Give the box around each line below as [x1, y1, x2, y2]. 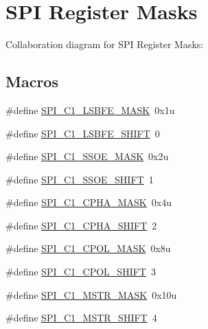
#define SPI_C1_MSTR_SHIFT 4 [5, 310, 157, 325]
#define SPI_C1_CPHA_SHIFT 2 [5, 218, 157, 232]
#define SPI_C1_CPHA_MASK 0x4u [5, 195, 172, 209]
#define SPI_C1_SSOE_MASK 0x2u [5, 149, 169, 163]
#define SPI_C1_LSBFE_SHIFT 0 [5, 126, 160, 140]
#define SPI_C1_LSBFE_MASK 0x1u [5, 102, 175, 117]
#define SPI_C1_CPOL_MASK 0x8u [5, 241, 171, 256]
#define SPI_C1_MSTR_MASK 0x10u [5, 287, 177, 302]
